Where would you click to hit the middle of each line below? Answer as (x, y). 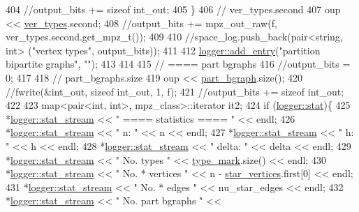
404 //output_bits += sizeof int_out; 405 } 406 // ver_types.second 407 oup (173, 9)
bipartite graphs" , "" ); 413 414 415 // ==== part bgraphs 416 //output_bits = (178, 64)
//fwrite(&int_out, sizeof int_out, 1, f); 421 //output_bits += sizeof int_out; (175, 91)
